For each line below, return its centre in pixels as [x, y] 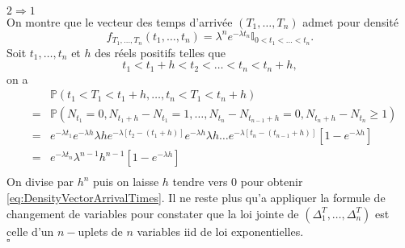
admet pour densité [350, 22]
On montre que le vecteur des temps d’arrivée [120, 22]
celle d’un [30, 231]
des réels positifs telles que [160, 52]
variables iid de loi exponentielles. [220, 231]
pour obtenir [272, 182]
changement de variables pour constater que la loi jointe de [153, 213]
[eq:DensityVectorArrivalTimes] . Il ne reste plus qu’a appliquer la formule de [196, 197]
